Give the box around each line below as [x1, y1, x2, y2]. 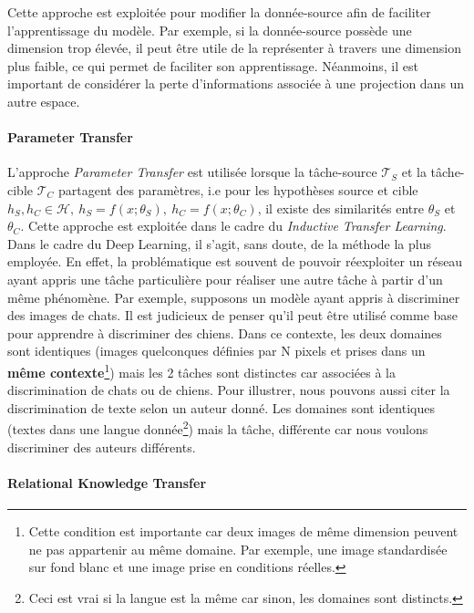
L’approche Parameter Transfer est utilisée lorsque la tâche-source [7, 162, 377, 182]
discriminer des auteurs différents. [7, 437, 196, 456]
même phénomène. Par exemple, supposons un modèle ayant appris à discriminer [7, 287, 460, 306]
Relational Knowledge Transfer [7, 473, 207, 492]
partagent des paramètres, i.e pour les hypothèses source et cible [58, 180, 418, 199]
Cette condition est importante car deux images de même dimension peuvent [28, 521, 459, 540]
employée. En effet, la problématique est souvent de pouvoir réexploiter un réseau [7, 252, 463, 271]
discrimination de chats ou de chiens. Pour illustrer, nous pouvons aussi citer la [7, 380, 450, 400]
